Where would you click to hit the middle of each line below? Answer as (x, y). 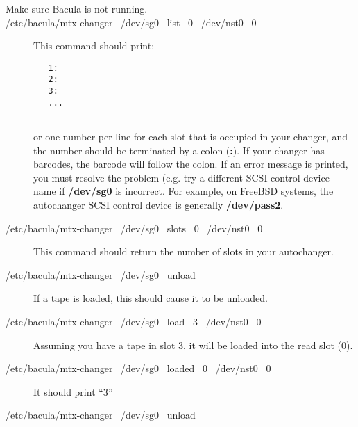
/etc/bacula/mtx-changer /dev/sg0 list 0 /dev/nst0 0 (131, 22)
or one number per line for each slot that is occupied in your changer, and (191, 137)
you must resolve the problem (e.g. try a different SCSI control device (181, 177)
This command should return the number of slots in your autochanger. (184, 251)
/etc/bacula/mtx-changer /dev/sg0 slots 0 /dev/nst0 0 (134, 228)
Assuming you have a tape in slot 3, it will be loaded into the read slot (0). (193, 345)
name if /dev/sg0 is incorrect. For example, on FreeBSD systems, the (184, 191)
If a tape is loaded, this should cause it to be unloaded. (151, 298)
